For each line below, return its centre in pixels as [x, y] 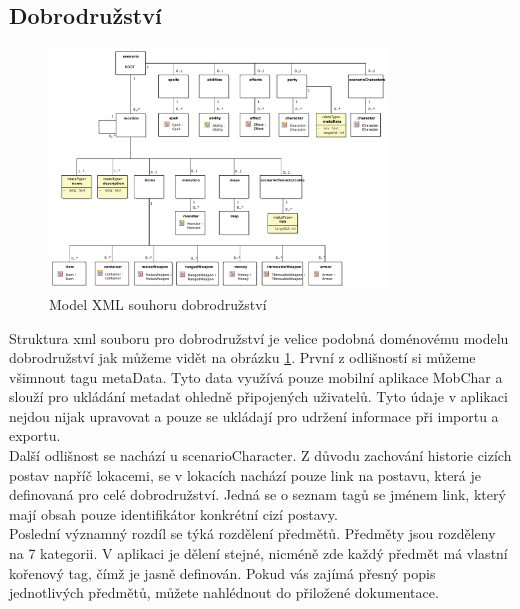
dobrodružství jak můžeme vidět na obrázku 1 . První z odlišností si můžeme [242, 357]
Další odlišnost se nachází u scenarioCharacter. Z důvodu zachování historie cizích [260, 455]
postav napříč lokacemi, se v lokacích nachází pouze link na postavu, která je [245, 474]
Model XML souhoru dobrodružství [158, 303]
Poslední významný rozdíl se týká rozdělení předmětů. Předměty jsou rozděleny [252, 533]
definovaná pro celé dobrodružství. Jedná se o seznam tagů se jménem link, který [257, 494]
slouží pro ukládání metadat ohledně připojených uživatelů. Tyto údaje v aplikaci [258, 396]
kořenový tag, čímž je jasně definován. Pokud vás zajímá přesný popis [222, 572]
